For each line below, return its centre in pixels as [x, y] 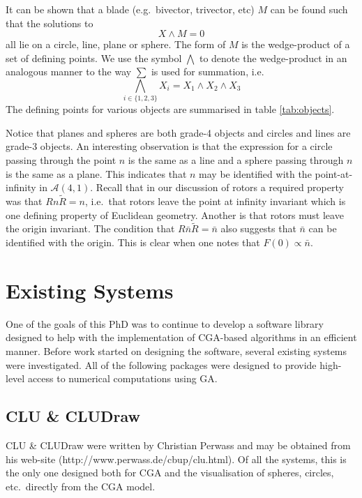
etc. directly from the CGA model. [81, 486]
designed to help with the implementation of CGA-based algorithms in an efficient [181, 337]
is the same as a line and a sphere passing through [236, 160]
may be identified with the [255, 173]
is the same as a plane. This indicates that [96, 173]
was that [24, 201]
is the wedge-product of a [296, 44]
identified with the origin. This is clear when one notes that [133, 242]
